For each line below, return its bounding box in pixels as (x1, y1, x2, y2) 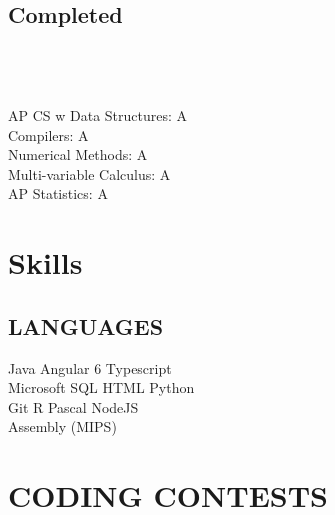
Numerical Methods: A (8, 144, 148, 165)
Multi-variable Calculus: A (8, 163, 171, 184)
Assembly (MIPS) (8, 416, 117, 437)
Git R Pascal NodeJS (8, 396, 139, 417)
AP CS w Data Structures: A (8, 104, 188, 125)
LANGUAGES (8, 310, 164, 341)
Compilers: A (8, 124, 89, 145)
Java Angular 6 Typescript (8, 357, 172, 378)
